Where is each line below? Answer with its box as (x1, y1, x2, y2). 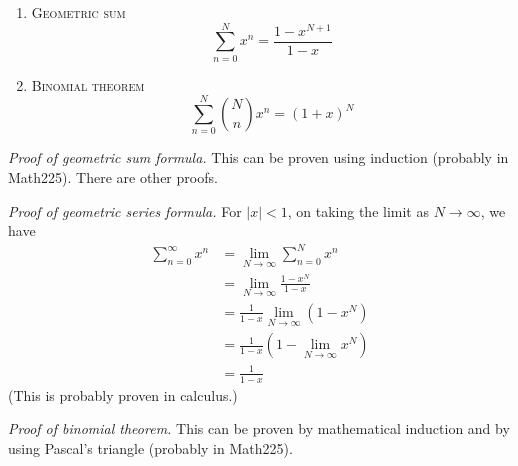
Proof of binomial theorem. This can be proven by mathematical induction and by (8, 418, 510, 439)
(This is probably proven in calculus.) (8, 384, 238, 405)
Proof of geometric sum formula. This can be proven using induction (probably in (8, 147, 509, 168)
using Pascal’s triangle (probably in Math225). (8, 437, 293, 458)
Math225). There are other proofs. (8, 167, 218, 188)
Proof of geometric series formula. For (8, 200, 242, 221)
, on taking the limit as (287, 200, 429, 221)
